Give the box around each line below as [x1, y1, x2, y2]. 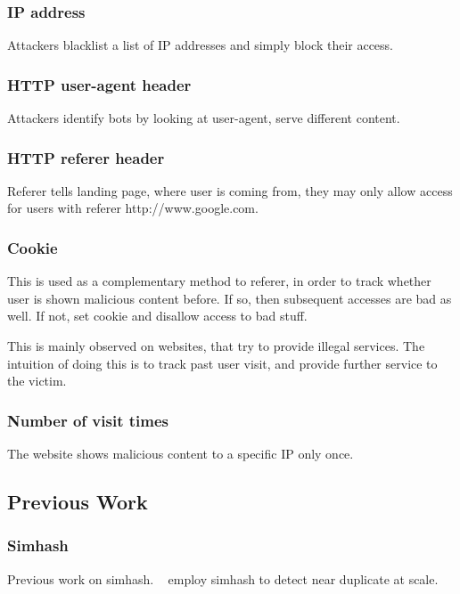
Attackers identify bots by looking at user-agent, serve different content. [7, 109, 400, 127]
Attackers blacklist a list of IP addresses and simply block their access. [7, 36, 394, 54]
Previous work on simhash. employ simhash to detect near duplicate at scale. [7, 569, 439, 588]
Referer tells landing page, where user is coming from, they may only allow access [7, 181, 453, 199]
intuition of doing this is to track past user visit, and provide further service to [7, 354, 438, 372]
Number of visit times [7, 409, 168, 431]
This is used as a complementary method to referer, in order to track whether [7, 272, 431, 290]
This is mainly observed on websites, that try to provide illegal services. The [7, 337, 425, 355]
